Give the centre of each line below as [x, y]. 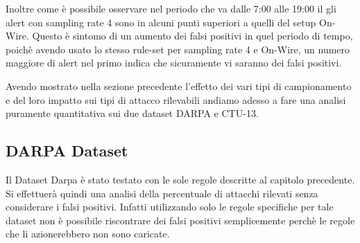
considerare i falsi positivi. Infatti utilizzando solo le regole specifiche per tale [170, 207]
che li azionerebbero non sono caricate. [88, 234]
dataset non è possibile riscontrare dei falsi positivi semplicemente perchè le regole [180, 220]
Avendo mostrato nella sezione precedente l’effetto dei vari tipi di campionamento [179, 85]
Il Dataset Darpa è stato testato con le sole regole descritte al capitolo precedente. [180, 179]
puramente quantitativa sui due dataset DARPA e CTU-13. [132, 113]
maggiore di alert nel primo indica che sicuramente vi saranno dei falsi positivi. [174, 63]
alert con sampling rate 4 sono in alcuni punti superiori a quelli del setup [161, 22]
